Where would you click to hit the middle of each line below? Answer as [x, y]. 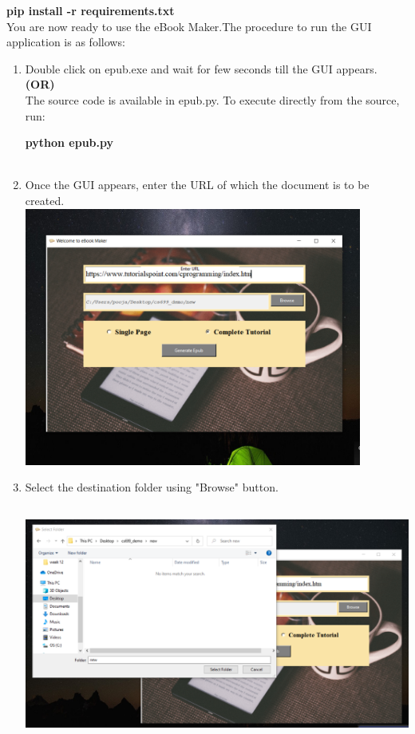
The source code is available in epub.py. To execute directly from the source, [212, 99]
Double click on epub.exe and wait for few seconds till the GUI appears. [201, 68]
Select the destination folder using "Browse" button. [152, 487]
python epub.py [69, 142]
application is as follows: [66, 42]
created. [45, 200]
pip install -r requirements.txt [91, 10]
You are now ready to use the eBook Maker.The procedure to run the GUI [189, 26]
